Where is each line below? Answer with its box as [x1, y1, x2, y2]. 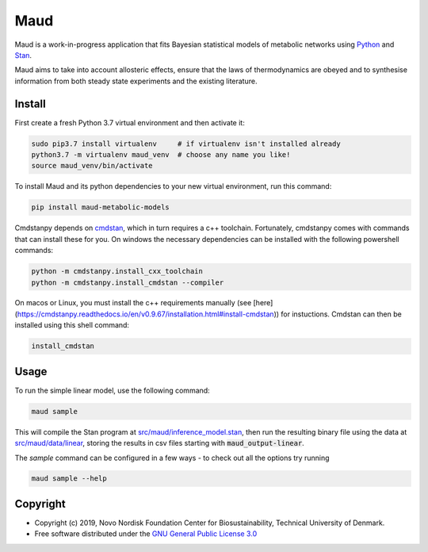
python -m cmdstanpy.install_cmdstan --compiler [31, 278, 224, 287]
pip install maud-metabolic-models [31, 203, 170, 212]
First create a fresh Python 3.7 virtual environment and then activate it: [14, 117, 245, 127]
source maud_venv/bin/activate [31, 161, 154, 171]
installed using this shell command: [14, 320, 130, 330]
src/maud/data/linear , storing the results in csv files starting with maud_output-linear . [14, 439, 304, 448]
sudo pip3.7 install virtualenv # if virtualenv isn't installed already [31, 139, 341, 148]
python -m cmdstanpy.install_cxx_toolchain [31, 266, 204, 276]
